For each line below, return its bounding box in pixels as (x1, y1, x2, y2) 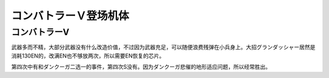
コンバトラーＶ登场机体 (11, 9, 129, 22)
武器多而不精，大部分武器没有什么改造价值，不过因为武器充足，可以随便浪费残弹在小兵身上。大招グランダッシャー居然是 (11, 44, 316, 51)
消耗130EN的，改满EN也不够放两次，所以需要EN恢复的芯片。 (11, 52, 165, 59)
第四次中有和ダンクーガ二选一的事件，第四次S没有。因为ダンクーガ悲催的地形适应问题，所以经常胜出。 (11, 63, 271, 71)
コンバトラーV (11, 27, 69, 37)
